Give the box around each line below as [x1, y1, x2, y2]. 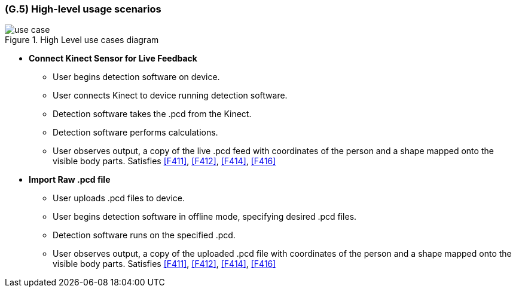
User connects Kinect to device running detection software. [53, 90, 288, 101]
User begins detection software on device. [53, 72, 220, 82]
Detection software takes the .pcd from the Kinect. [53, 109, 252, 119]
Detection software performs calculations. [53, 127, 218, 138]
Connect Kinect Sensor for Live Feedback [29, 53, 197, 64]
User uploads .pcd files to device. [53, 193, 185, 204]
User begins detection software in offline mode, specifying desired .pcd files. [53, 211, 357, 222]
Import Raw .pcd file [29, 174, 111, 185]
